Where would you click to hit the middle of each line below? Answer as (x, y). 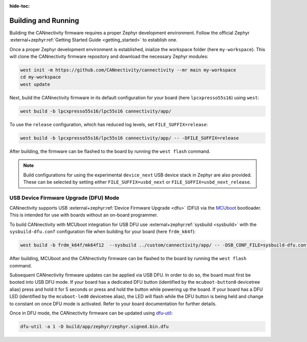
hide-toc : (20, 6)
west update (35, 84)
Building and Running (44, 20)
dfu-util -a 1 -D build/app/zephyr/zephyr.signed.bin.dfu (94, 326)
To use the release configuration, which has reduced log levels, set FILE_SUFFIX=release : (109, 124)
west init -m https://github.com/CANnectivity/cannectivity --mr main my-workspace (128, 70)
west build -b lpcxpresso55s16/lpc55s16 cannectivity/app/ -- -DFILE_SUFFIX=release (129, 138)
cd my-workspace (41, 77)
